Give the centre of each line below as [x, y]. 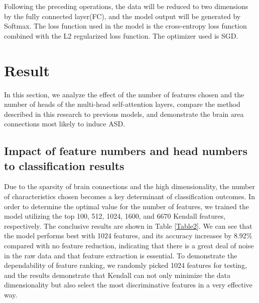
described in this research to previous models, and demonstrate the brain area [124, 114]
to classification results [64, 165]
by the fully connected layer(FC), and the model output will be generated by [122, 16]
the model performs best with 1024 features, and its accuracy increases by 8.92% [128, 236]
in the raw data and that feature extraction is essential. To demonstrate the [121, 255]
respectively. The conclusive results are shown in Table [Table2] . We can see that [128, 225]
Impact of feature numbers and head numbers [126, 151]
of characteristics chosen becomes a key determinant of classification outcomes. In [129, 196]
